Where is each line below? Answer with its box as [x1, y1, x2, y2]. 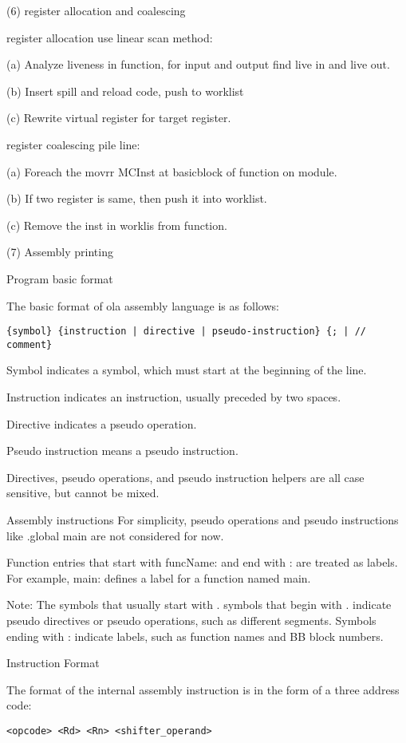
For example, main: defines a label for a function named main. [6, 569, 311, 586]
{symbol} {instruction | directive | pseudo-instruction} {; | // [6, 326, 367, 338]
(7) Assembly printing [6, 243, 113, 260]
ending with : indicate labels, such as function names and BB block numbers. [6, 627, 384, 644]
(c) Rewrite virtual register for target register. [6, 109, 231, 126]
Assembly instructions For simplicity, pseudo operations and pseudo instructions [6, 512, 399, 528]
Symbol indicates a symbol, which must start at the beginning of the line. [6, 362, 367, 378]
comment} [6, 338, 53, 350]
